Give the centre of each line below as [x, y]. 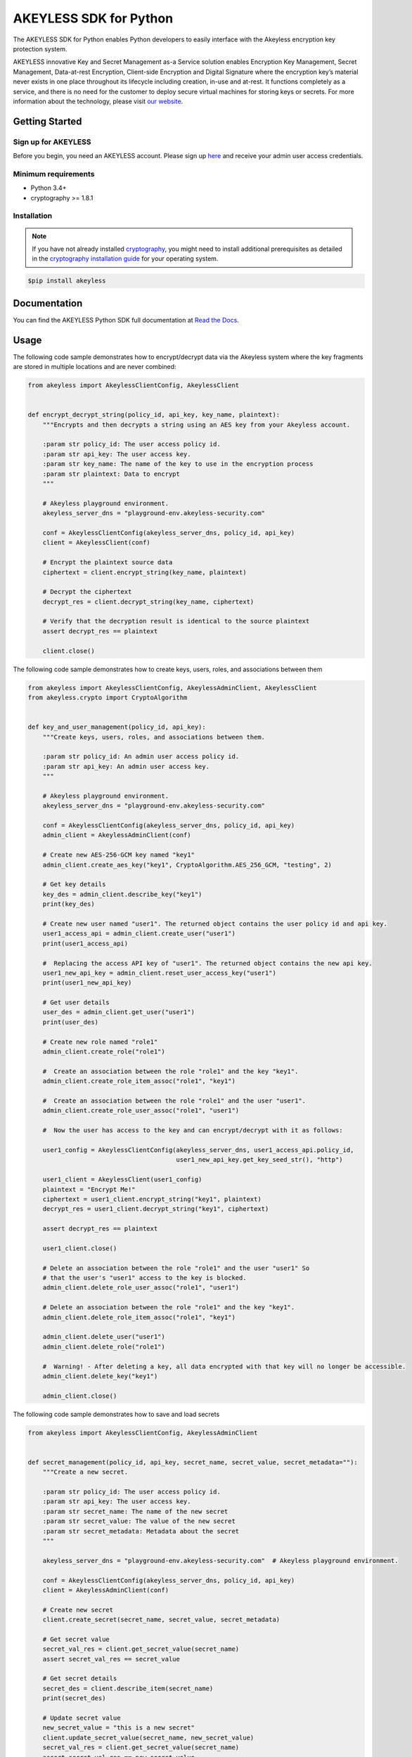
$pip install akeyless [67, 281]
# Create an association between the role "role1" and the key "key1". [170, 1071]
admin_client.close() [80, 1396]
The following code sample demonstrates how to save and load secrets [116, 1414]
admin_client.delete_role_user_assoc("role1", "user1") [141, 1288]
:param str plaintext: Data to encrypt [111, 474]
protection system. [40, 48]
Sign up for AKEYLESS [52, 142]
